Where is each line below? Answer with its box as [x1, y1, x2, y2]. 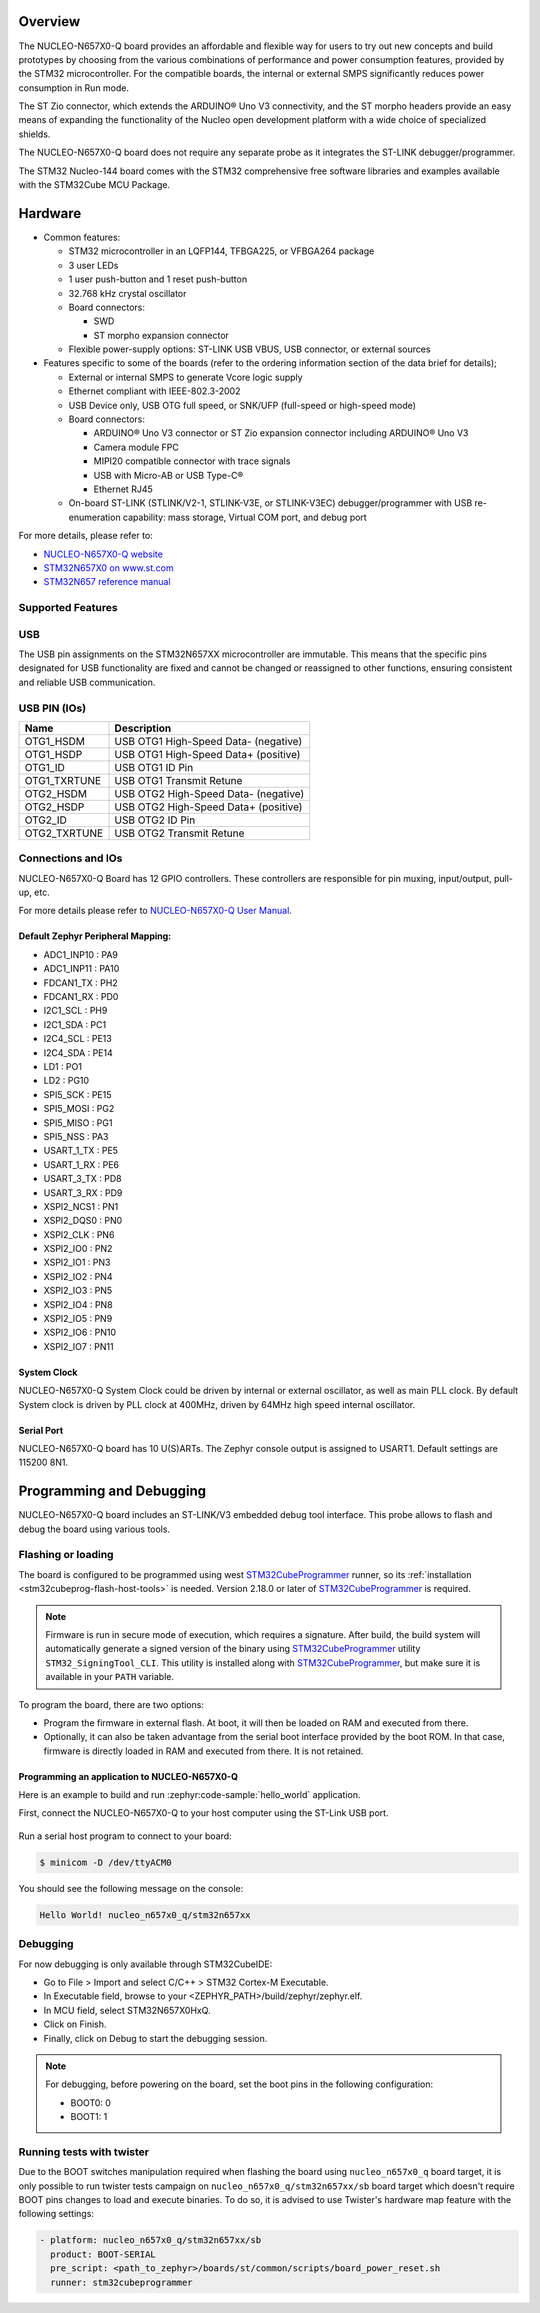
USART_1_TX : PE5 [43, 1145, 119, 1157]
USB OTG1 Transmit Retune [114, 773, 243, 787]
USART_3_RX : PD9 [43, 1186, 123, 1199]
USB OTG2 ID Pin [114, 813, 196, 827]
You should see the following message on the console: [18, 1882, 244, 1894]
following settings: [18, 2208, 95, 2220]
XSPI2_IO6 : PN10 [43, 1326, 117, 1339]
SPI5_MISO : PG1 [43, 1116, 113, 1129]
